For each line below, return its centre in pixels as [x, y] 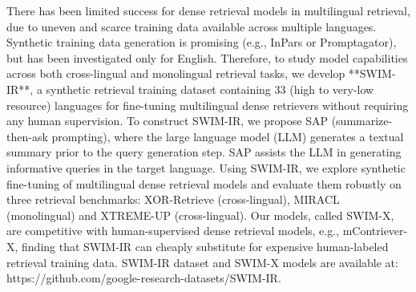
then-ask [27, 136]
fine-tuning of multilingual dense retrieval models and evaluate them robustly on [204, 183]
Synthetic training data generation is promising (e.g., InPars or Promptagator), [202, 42]
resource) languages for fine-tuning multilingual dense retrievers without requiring [208, 105]
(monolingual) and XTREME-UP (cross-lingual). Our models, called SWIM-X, [200, 215]
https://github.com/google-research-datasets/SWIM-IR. [144, 278]
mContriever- [375, 231]
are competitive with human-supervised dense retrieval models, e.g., [173, 231]
